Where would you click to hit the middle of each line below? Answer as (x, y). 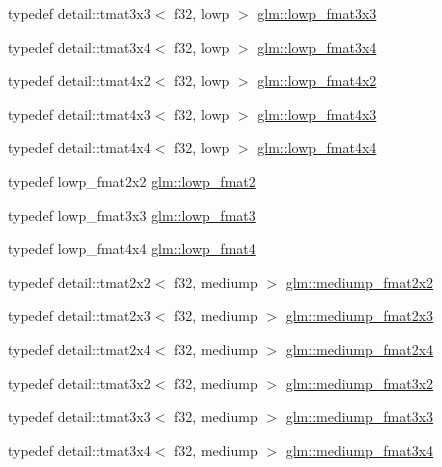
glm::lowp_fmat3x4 (317, 46)
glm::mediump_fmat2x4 (359, 348)
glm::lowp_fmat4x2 (317, 80)
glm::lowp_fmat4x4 (317, 147)
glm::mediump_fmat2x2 (359, 281)
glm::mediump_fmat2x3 (359, 315)
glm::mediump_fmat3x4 (359, 449)
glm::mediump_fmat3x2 (359, 382)
